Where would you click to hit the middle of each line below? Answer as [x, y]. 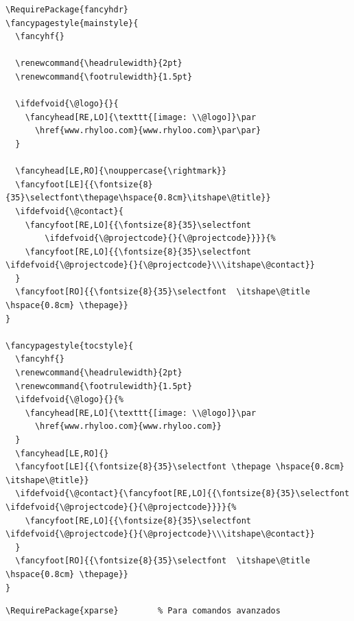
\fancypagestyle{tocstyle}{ [70, 345]
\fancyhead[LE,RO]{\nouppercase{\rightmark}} [121, 171]
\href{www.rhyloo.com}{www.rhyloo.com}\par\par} [148, 131]
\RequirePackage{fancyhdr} [67, 10]
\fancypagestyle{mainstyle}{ [72, 23]
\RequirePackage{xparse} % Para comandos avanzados [143, 611]
